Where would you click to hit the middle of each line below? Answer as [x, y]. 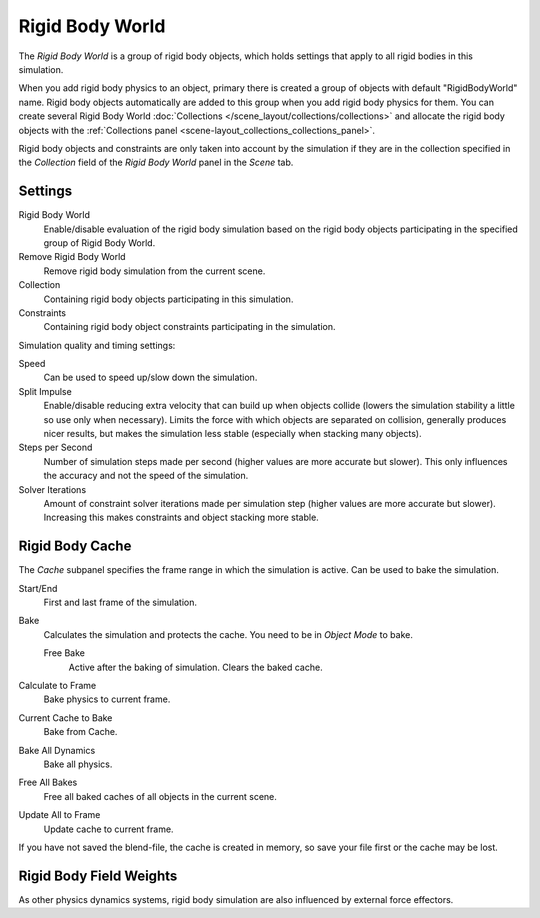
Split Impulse [45, 391]
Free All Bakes [48, 782]
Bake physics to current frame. [107, 699]
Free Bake [64, 653]
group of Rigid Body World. [99, 242]
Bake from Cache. [80, 732]
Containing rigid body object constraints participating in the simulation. [189, 327]
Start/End [38, 588]
